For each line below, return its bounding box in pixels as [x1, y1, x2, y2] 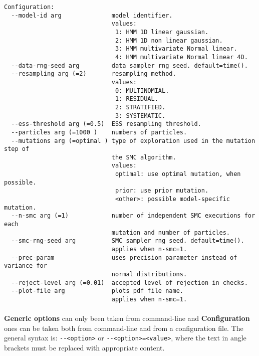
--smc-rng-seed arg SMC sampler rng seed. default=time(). [11, 237, 244, 245]
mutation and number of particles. [111, 229, 230, 236]
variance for [4, 262, 47, 270]
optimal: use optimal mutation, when [115, 170, 241, 178]
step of [4, 145, 30, 153]
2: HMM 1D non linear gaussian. [115, 37, 223, 44]
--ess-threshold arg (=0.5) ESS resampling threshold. [11, 120, 201, 128]
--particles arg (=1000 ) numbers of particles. [11, 128, 187, 136]
